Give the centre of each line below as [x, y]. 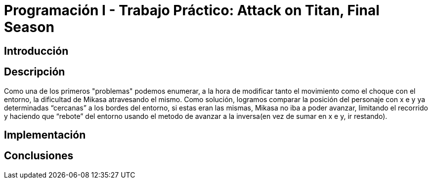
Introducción [36, 51]
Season [29, 27]
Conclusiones [39, 156]
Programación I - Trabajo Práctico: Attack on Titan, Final [192, 10]
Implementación [45, 135]
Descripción [35, 72]
